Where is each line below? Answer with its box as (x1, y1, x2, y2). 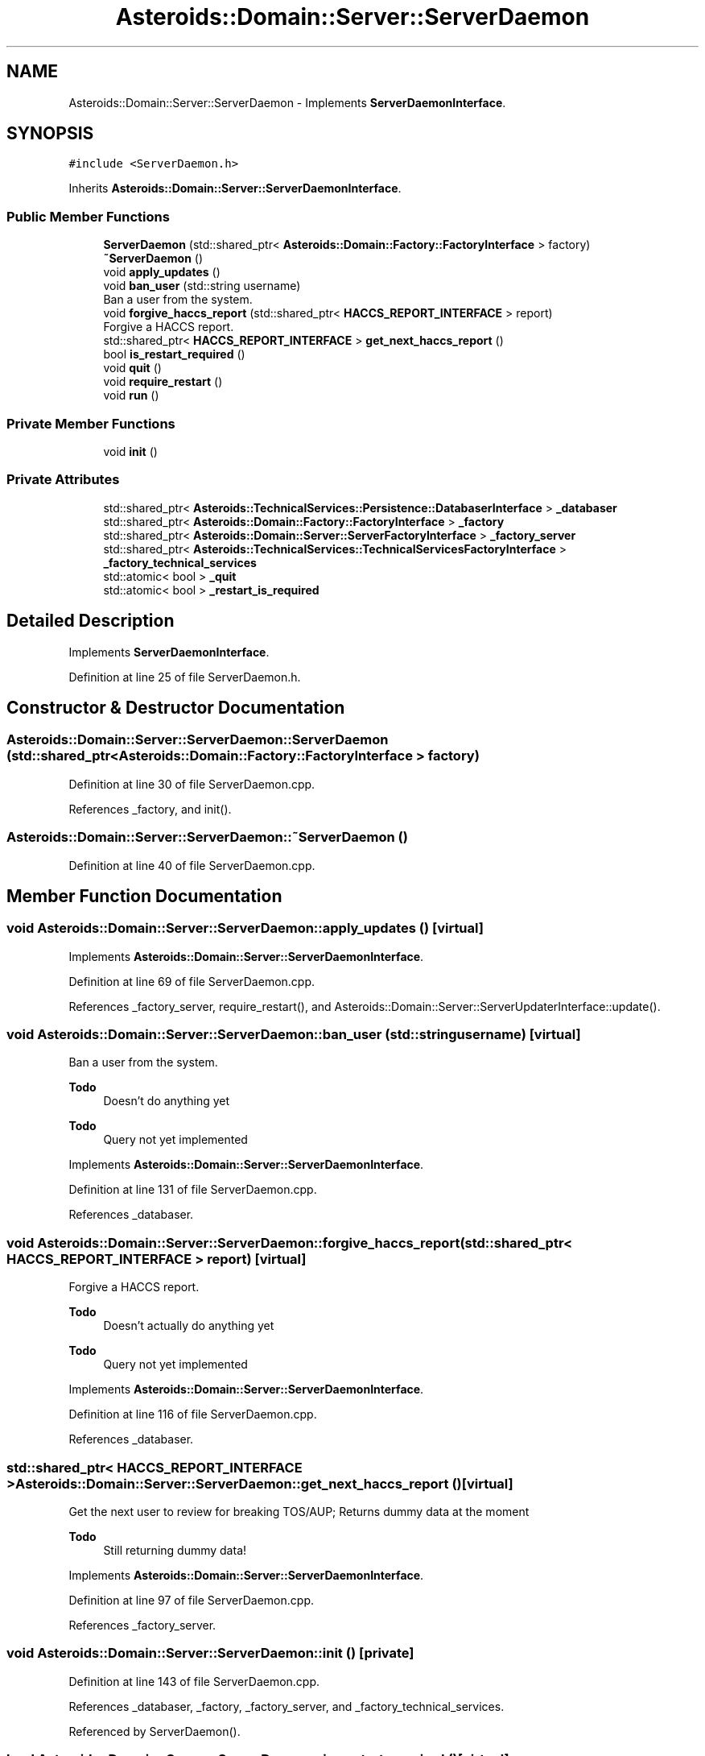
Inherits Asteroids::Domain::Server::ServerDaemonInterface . (68, 181, 402, 196)
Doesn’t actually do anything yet (103, 1319, 274, 1333)
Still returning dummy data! (103, 1543, 247, 1557)
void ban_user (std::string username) (103, 279, 301, 293)
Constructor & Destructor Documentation (6, 697, 345, 718)
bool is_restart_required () (103, 347, 245, 362)
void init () (103, 444, 158, 458)
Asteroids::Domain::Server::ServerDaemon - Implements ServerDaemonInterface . (68, 95, 506, 110)
